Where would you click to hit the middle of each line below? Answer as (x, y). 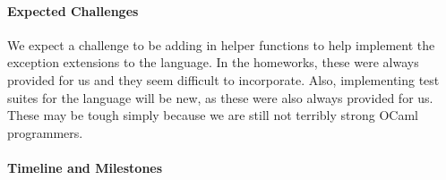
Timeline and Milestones (85, 167)
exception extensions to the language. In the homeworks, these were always (213, 62)
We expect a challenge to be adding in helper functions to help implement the (221, 44)
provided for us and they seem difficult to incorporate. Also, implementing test (223, 79)
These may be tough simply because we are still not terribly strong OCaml (213, 115)
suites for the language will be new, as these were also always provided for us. (220, 97)
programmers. (45, 132)
